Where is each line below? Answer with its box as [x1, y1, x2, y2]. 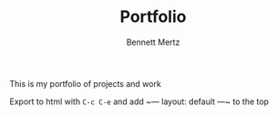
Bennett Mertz [126, 37, 180, 47]
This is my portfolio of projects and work [9, 78, 161, 89]
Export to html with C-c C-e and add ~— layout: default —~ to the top [9, 96, 269, 107]
